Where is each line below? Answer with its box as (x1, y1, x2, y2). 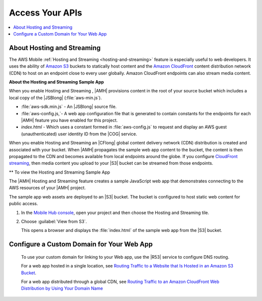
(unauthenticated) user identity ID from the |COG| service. (21, 131, 138, 137)
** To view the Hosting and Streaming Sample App (9, 169, 110, 175)
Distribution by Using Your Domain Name (21, 285, 103, 291)
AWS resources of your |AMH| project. (9, 185, 86, 191)
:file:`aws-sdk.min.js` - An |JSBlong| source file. (21, 104, 117, 109)
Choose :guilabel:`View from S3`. (21, 219, 87, 225)
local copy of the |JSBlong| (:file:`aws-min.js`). (9, 95, 102, 101)
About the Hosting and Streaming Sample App (9, 79, 104, 85)
